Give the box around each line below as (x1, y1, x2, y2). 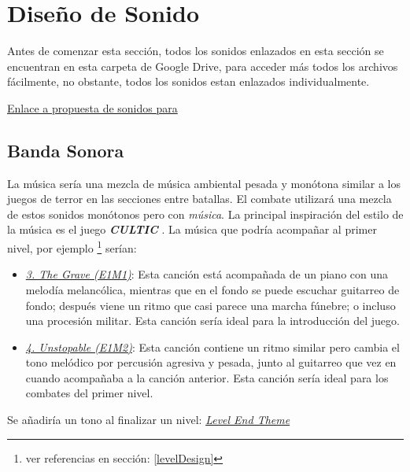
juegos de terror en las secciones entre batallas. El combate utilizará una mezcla (7, 190, 392, 207)
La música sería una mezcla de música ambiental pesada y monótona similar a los (7, 175, 401, 191)
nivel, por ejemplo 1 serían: (7, 238, 137, 256)
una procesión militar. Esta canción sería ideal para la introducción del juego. (25, 312, 400, 329)
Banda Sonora (7, 138, 124, 162)
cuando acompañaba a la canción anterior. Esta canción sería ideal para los (25, 369, 389, 385)
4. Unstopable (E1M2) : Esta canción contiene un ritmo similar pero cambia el (25, 338, 400, 355)
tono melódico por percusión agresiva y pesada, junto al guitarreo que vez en (25, 354, 397, 371)
